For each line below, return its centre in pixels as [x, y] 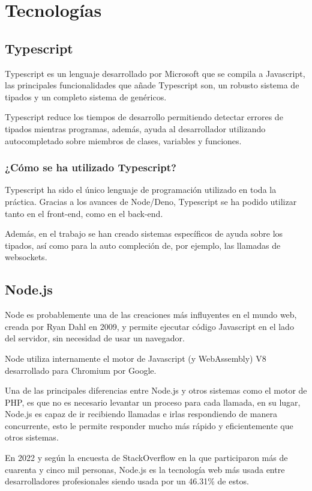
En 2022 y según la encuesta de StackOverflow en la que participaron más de [146, 458]
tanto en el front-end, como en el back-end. [84, 213]
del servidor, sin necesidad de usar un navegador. [95, 338]
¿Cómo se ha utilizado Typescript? [91, 167]
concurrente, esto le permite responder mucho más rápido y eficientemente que [149, 425]
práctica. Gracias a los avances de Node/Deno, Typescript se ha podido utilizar [151, 201]
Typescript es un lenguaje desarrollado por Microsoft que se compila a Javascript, [155, 73]
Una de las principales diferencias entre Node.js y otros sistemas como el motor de [156, 390]
